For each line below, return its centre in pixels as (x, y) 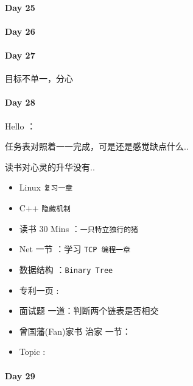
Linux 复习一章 (46, 187)
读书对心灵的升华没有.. (50, 166)
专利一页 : (39, 290)
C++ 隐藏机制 (45, 208)
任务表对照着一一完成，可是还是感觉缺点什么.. (97, 146)
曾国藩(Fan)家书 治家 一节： (75, 331)
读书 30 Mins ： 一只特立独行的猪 (79, 228)
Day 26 (20, 31)
